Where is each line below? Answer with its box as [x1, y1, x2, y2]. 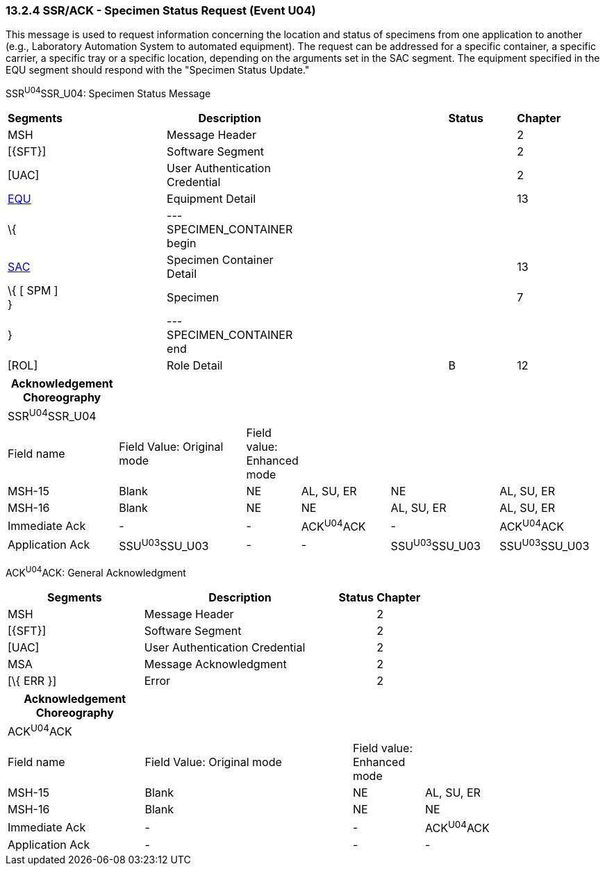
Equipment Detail [167, 192, 256, 206]
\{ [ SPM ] [8, 283, 58, 298]
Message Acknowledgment [144, 656, 287, 671]
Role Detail [167, 358, 223, 373]
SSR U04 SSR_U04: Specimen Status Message [6, 85, 211, 100]
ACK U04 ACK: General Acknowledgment [6, 565, 186, 579]
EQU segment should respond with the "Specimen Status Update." [6, 64, 310, 76]
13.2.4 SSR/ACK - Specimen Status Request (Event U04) [6, 3, 316, 17]
